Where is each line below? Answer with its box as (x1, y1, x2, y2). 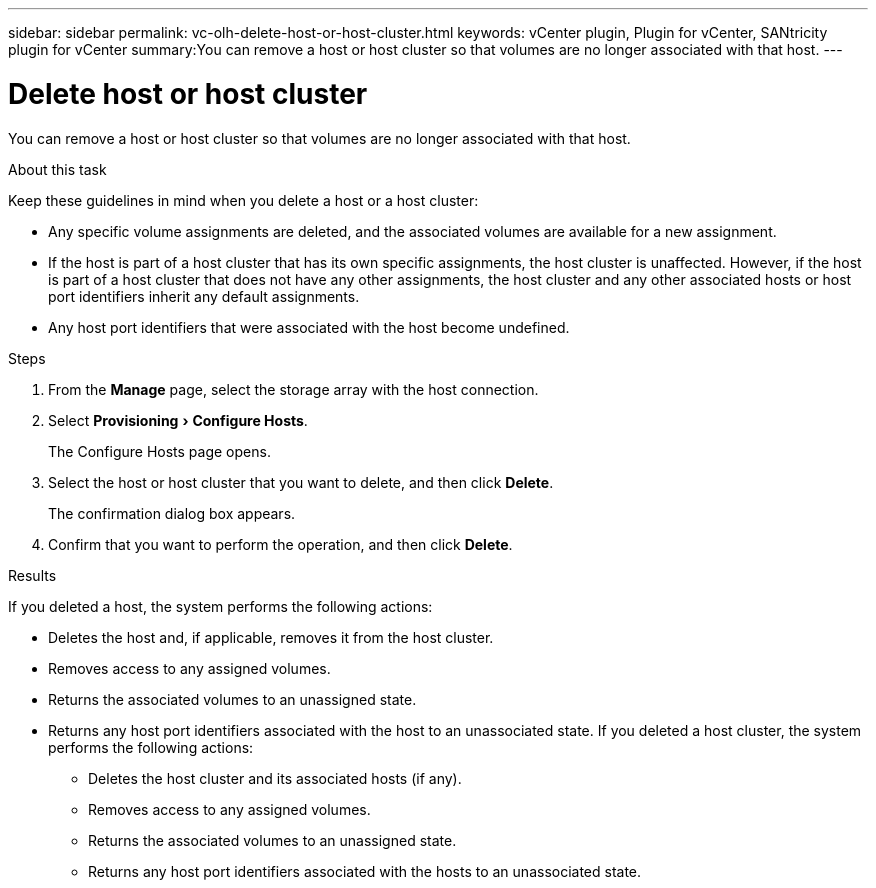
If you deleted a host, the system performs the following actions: (8, 597, 433, 615)
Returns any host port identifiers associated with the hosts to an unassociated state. (88, 862, 642, 880)
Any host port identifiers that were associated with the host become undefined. (48, 318, 570, 336)
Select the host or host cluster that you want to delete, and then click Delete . (48, 473, 554, 491)
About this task (8, 160, 107, 178)
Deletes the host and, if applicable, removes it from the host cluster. (48, 628, 494, 646)
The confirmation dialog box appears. (48, 504, 296, 522)
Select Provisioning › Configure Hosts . (48, 411, 308, 429)
